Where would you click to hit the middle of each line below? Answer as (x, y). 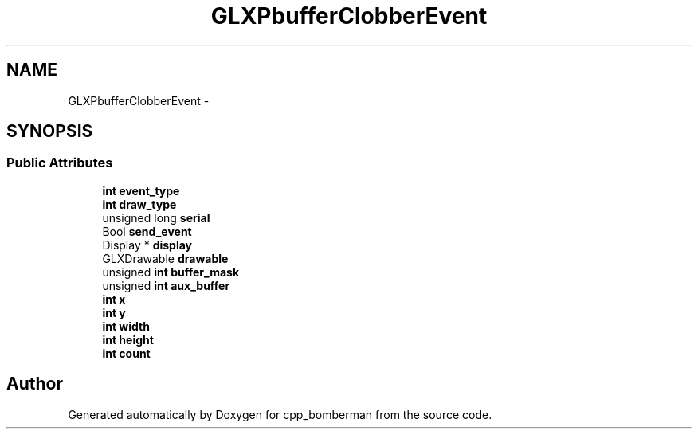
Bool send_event (147, 231)
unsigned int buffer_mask (171, 272)
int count (126, 353)
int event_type (141, 190)
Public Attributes (60, 163)
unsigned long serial (156, 217)
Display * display (147, 245)
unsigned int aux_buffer (166, 285)
